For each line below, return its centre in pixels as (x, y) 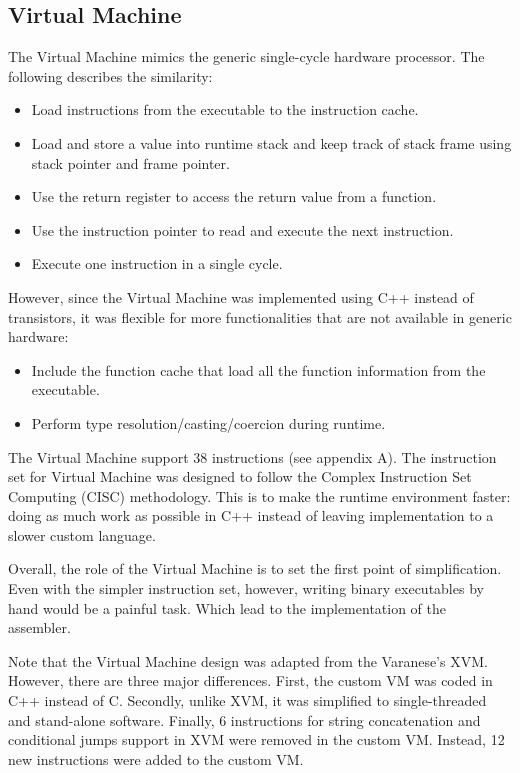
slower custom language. (82, 534)
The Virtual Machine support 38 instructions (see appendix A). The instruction (252, 456)
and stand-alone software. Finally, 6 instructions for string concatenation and (244, 719)
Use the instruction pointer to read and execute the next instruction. (242, 229)
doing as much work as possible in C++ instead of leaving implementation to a (251, 515)
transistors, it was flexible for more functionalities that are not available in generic (260, 316)
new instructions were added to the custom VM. (156, 758)
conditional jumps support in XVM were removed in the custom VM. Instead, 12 (256, 739)
